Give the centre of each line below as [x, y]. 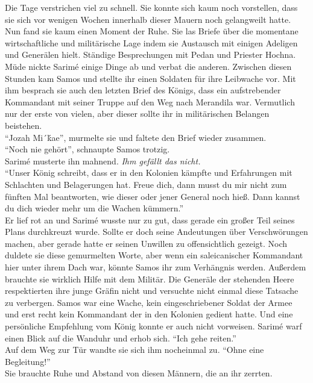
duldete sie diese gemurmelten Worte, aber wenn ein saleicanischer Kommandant [154, 255]
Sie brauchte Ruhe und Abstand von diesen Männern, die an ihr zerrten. [139, 373]
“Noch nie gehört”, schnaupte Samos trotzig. [87, 149]
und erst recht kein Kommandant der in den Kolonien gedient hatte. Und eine [149, 314]
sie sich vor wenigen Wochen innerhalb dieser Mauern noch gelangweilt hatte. [148, 19]
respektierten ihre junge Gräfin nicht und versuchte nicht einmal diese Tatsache [152, 291]
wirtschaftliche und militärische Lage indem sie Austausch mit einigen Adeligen [151, 42]
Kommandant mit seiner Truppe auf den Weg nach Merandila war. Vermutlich [150, 101]
